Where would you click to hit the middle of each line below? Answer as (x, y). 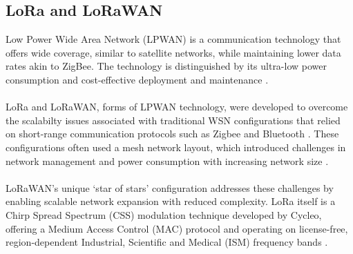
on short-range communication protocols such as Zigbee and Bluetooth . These (172, 134)
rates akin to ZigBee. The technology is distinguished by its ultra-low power (166, 66)
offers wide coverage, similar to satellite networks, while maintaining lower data (173, 52)
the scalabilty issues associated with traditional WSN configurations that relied (173, 120)
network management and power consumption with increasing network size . (167, 160)
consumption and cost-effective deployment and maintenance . (137, 79)
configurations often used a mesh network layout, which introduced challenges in (176, 147)
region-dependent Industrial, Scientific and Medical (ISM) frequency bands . (167, 242)
